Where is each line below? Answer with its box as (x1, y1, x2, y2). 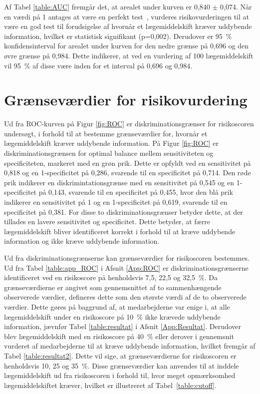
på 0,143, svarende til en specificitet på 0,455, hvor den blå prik (38, 187, 233, 197)
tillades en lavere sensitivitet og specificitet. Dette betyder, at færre (4, 216, 210, 227)
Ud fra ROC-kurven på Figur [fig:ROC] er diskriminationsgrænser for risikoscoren (4, 118, 254, 129)
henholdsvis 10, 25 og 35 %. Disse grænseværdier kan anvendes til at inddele (4, 360, 239, 371)
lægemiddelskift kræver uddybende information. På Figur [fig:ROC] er (4, 138, 219, 148)
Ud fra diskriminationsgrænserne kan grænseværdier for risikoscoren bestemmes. (4, 253, 250, 263)
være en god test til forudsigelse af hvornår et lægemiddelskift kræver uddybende (4, 21, 252, 31)
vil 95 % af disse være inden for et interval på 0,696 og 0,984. (4, 60, 193, 70)
